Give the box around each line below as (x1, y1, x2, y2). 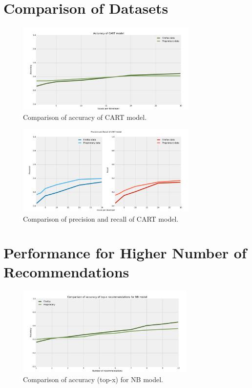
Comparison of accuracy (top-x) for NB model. (23, 374, 163, 384)
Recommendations (3, 261, 129, 281)
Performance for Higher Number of (3, 242, 247, 262)
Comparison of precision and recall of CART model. (23, 213, 179, 224)
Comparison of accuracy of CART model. (23, 112, 147, 122)
